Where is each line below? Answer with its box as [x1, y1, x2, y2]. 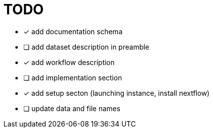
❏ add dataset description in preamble [23, 42, 150, 51]
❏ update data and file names [23, 104, 120, 113]
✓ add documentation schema [23, 27, 123, 36]
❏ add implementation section [23, 73, 122, 82]
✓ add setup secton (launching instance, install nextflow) [23, 88, 210, 97]
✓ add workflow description [23, 58, 115, 66]
